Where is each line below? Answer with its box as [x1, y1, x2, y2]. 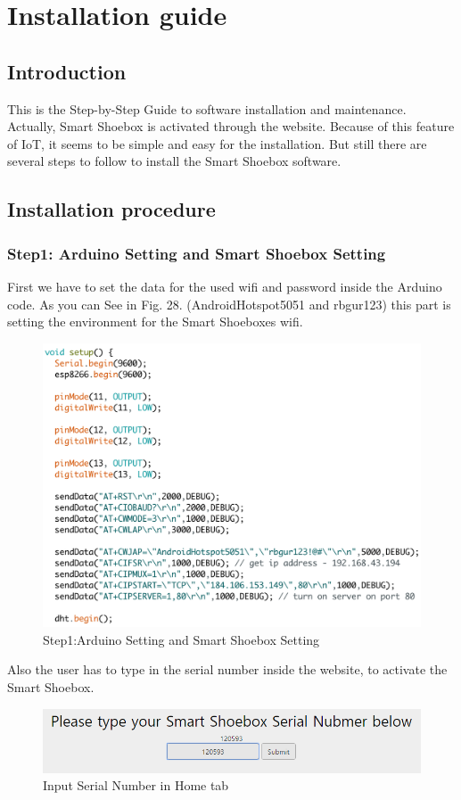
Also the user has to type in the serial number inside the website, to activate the [7, 660, 448, 679]
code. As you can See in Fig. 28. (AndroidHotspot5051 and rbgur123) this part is [7, 294, 451, 313]
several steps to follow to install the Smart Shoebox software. [7, 152, 342, 170]
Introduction [7, 57, 127, 85]
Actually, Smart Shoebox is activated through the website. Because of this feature [7, 117, 455, 136]
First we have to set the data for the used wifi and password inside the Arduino [7, 276, 442, 295]
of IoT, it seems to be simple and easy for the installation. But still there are [7, 134, 427, 153]
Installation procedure [7, 195, 216, 223]
